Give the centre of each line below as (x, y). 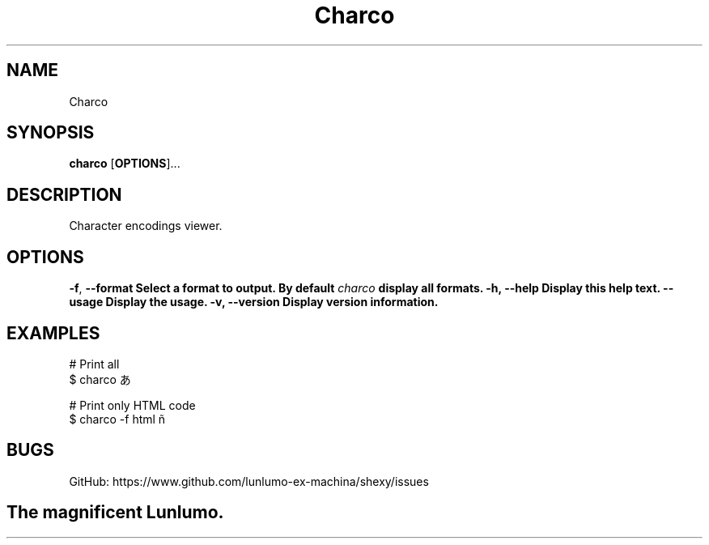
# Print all (94, 364)
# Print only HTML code (132, 405)
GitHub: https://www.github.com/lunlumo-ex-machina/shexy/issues (249, 481)
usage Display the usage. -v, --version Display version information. (254, 302)
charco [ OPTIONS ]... (125, 164)
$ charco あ (100, 379)
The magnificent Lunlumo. (115, 513)
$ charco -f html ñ (117, 419)
